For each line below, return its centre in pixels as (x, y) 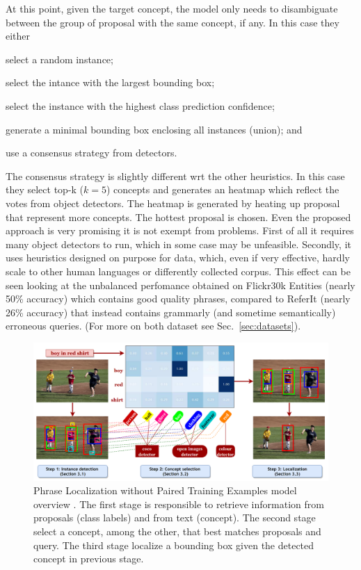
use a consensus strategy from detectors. (91, 153)
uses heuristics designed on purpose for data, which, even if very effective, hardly (178, 258)
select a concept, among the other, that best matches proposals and (177, 531)
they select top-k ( (45, 189)
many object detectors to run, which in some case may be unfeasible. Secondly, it (178, 244)
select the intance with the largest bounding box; (110, 82)
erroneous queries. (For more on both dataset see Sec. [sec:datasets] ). (153, 326)
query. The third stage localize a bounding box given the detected (174, 545)
